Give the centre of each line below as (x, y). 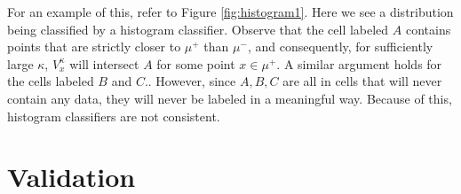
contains (428, 29)
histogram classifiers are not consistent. (114, 116)
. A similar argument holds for (359, 63)
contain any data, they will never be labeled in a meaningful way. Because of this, (230, 98)
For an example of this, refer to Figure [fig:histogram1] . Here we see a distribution (230, 12)
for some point (196, 63)
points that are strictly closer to (94, 47)
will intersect (104, 63)
